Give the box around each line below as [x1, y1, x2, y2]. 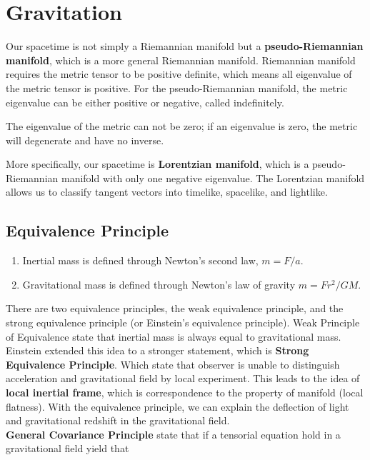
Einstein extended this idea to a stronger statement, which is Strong [6, 343, 309, 358]
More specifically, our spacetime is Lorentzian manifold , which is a [6, 156, 309, 171]
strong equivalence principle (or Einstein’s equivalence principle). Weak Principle [6, 315, 360, 330]
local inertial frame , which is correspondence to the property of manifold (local [6, 385, 364, 400]
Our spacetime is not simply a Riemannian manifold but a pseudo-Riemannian [6, 39, 364, 54]
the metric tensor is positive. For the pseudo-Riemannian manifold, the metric [6, 80, 348, 95]
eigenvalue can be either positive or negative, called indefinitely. [6, 94, 284, 109]
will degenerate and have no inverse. [6, 132, 164, 147]
